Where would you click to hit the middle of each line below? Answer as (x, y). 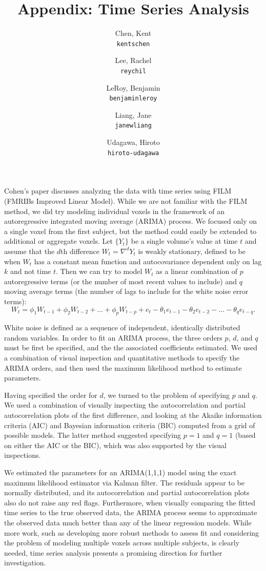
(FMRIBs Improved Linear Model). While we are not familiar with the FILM (126, 200)
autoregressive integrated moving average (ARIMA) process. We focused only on (131, 221)
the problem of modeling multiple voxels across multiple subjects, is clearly (122, 543)
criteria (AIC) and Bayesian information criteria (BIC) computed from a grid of (130, 425)
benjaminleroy (133, 99)
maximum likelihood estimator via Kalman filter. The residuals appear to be (125, 482)
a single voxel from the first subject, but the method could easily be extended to (130, 231)
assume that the (29, 251)
